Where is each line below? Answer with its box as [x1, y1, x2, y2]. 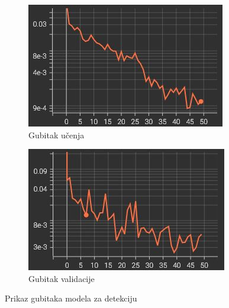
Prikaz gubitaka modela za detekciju [5, 292, 137, 304]
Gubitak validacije [28, 272, 95, 284]
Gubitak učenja [28, 128, 85, 141]
